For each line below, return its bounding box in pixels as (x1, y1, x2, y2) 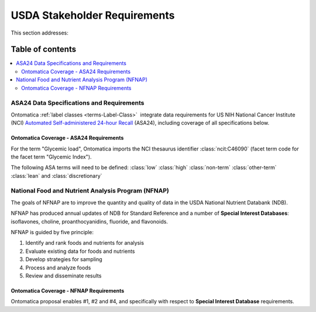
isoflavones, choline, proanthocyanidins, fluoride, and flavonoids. (11, 218, 168, 225)
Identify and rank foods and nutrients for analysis (25, 239, 145, 246)
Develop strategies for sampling (25, 256, 102, 263)
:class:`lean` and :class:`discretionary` (11, 172, 102, 179)
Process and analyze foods (25, 264, 91, 271)
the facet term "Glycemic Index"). (11, 153, 92, 160)
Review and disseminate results (25, 272, 102, 279)
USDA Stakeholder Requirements (11, 9, 175, 22)
